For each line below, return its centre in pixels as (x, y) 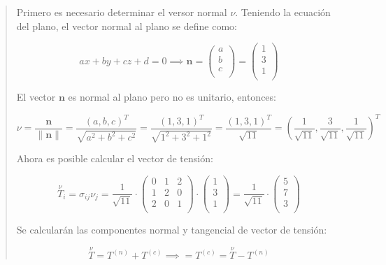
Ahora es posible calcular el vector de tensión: (115, 158)
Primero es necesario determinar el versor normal (122, 12)
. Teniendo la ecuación (283, 12)
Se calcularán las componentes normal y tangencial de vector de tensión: (172, 230)
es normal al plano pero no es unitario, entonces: (172, 97)
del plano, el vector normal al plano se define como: (127, 26)
